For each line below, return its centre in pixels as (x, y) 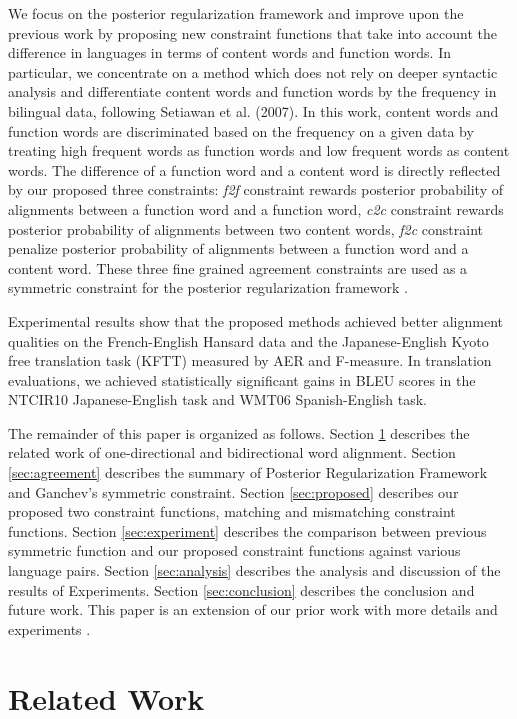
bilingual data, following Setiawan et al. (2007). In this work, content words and (253, 110)
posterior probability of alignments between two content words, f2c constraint (245, 228)
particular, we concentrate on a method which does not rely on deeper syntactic (253, 71)
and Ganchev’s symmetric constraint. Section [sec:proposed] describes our (233, 491)
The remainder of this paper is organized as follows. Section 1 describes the (239, 432)
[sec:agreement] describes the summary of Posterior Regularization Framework (248, 472)
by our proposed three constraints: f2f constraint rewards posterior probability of (255, 189)
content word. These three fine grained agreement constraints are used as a (238, 267)
